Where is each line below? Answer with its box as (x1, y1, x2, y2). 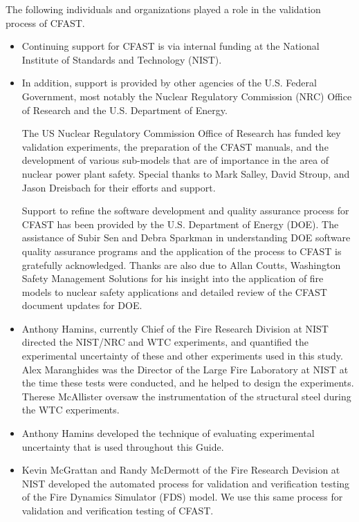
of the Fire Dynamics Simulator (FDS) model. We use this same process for (21, 490, 343, 504)
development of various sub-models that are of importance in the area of (21, 153, 329, 167)
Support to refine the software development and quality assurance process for (21, 203, 349, 218)
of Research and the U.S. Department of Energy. (21, 102, 228, 117)
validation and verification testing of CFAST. (21, 503, 214, 517)
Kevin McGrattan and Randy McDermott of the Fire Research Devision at (21, 463, 340, 477)
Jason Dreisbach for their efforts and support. (21, 180, 216, 194)
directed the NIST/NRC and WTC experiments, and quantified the (21, 335, 309, 349)
